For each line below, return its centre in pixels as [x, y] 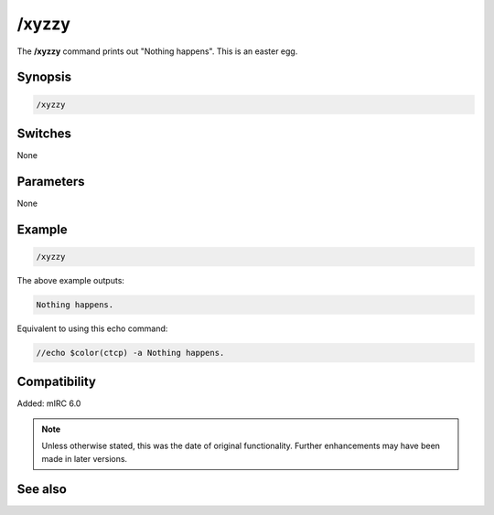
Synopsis [44, 77]
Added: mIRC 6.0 [49, 403]
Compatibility [56, 382]
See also [42, 489]
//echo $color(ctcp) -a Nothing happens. [130, 353]
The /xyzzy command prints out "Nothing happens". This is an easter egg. [157, 51]
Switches [44, 133]
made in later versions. [85, 458]
